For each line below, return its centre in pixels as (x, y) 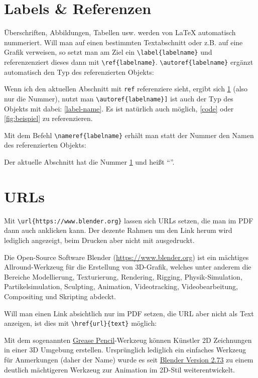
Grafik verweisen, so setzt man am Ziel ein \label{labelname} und (108, 52)
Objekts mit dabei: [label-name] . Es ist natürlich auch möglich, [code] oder (119, 108)
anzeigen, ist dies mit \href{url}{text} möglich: (81, 323)
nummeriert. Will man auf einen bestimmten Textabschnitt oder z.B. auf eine (123, 42)
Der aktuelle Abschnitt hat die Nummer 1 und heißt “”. (89, 161)
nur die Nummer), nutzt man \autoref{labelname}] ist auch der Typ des (119, 98)
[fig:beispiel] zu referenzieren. (48, 118)
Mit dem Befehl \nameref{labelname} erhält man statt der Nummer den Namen (129, 135)
